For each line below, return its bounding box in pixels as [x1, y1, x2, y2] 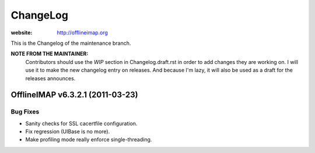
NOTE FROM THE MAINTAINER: [10, 50, 89, 58]
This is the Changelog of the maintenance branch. [10, 40, 131, 47]
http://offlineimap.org [57, 29, 108, 36]
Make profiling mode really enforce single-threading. [25, 136, 152, 143]
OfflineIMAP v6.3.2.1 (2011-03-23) [10, 90, 138, 100]
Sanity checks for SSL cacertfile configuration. [25, 120, 138, 127]
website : [10, 29, 33, 36]
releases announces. [25, 74, 76, 81]
